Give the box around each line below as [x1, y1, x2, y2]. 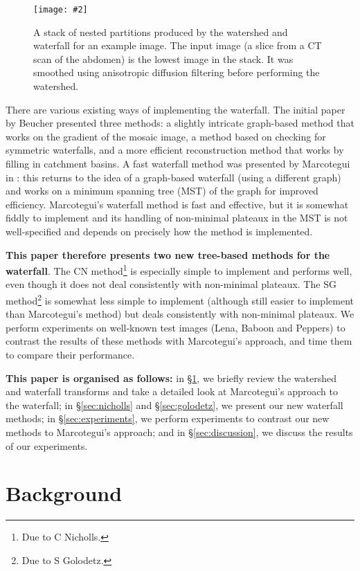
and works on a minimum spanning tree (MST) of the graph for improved [6, 183, 318, 198]
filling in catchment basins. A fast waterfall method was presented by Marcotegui [6, 156, 350, 170]
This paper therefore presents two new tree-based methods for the [6, 247, 330, 262]
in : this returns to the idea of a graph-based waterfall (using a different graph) [6, 170, 341, 184]
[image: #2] [33, 5, 88, 15]
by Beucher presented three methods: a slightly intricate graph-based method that [6, 116, 354, 130]
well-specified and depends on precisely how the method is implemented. [6, 224, 313, 238]
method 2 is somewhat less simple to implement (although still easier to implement [6, 291, 354, 307]
